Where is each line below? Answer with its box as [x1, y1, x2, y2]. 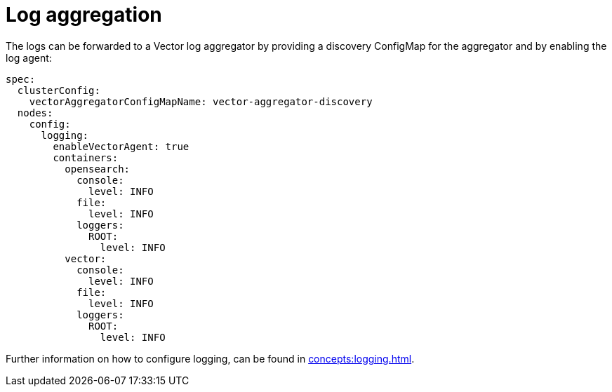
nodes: [17, 107, 53, 119]
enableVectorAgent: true [53, 140, 189, 152]
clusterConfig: [17, 84, 100, 96]
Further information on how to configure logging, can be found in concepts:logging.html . [6, 352, 415, 365]
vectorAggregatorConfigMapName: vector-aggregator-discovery [29, 95, 373, 107]
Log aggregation [6, 3, 162, 27]
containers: [53, 151, 119, 163]
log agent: [6, 51, 52, 64]
